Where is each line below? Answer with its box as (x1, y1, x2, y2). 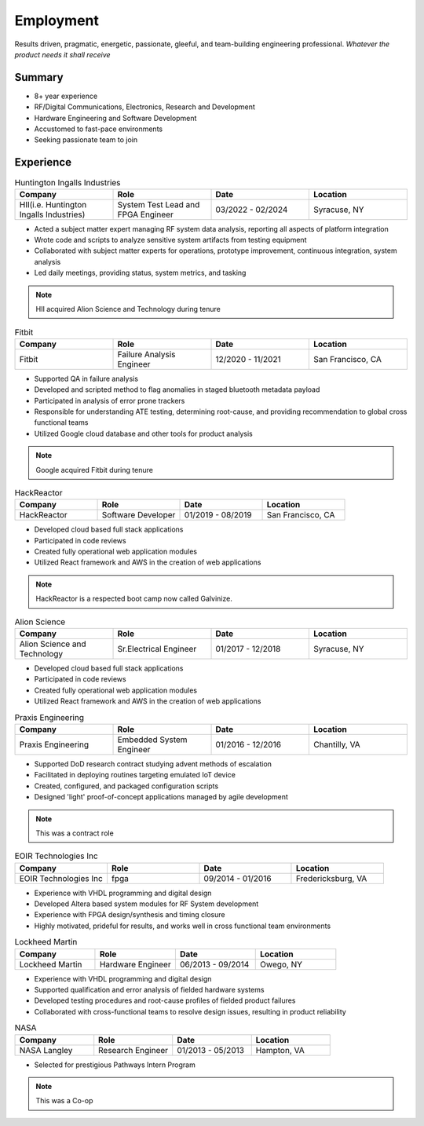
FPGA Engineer (117, 209, 174, 220)
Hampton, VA (255, 1044, 305, 1055)
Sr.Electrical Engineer (117, 644, 197, 655)
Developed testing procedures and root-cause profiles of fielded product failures (34, 996, 296, 1005)
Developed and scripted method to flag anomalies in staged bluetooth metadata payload (34, 385, 320, 394)
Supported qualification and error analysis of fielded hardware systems (34, 985, 265, 994)
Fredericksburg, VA (295, 872, 367, 883)
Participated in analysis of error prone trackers (34, 396, 185, 405)
